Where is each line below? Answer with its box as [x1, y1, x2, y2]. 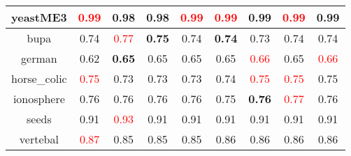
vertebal [19, 131, 59, 147]
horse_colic [11, 70, 67, 86]
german [21, 50, 57, 66]
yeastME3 [11, 9, 67, 25]
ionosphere [13, 91, 65, 107]
